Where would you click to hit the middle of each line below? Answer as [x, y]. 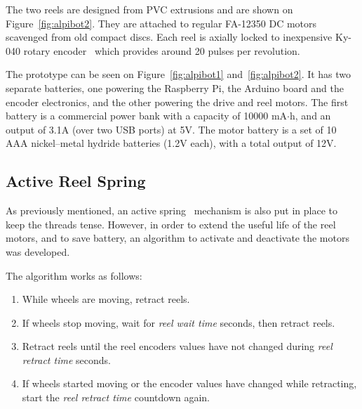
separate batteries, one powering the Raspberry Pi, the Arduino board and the [175, 87]
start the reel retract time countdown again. [116, 397]
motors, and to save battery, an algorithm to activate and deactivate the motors [177, 238]
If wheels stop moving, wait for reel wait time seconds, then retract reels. [179, 322]
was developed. [38, 251]
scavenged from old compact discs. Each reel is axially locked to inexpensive [169, 37]
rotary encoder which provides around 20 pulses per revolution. [162, 50]
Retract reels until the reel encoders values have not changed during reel [177, 346]
